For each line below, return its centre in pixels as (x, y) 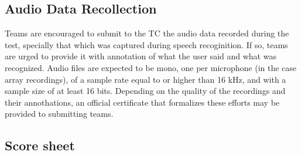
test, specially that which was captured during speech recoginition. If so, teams (146, 44)
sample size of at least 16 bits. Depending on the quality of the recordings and (145, 91)
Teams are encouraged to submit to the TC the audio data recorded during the (147, 33)
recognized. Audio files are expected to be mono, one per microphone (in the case (151, 67)
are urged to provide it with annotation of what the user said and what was (141, 56)
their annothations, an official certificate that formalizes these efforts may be (142, 102)
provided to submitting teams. (59, 114)
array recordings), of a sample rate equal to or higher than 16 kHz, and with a (146, 79)
